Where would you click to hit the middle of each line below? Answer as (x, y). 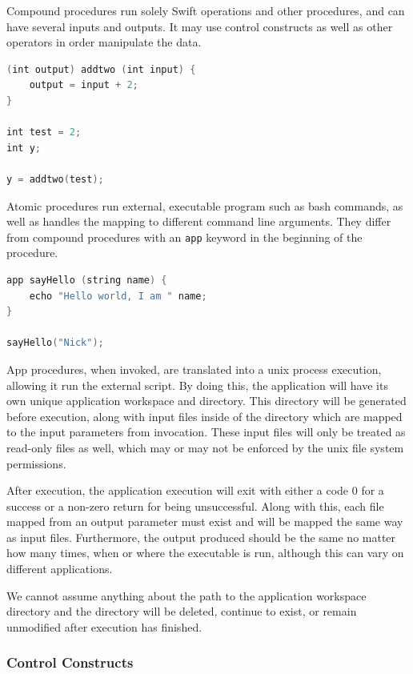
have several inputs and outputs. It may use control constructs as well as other (200, 26)
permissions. (36, 463)
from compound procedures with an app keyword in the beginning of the (184, 237)
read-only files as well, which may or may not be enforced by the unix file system (205, 447)
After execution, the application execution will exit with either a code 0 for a (195, 490)
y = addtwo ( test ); (55, 179)
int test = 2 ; (44, 132)
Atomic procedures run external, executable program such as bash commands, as (205, 205)
